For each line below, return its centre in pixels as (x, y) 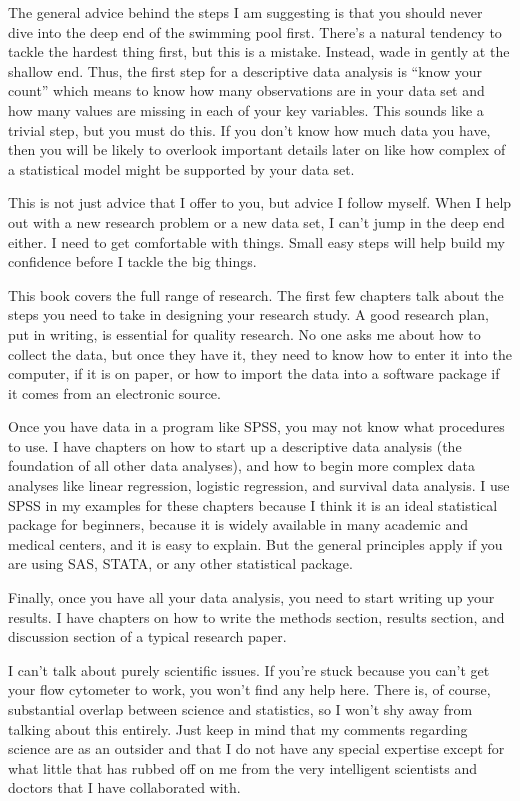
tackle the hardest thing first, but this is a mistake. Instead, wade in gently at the (259, 51)
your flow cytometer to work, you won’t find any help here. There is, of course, (249, 689)
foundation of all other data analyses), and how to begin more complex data (241, 465)
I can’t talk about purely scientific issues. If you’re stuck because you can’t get (249, 669)
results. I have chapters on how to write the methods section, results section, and (256, 616)
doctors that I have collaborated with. (124, 787)
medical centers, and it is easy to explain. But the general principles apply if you (255, 543)
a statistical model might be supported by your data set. (181, 168)
